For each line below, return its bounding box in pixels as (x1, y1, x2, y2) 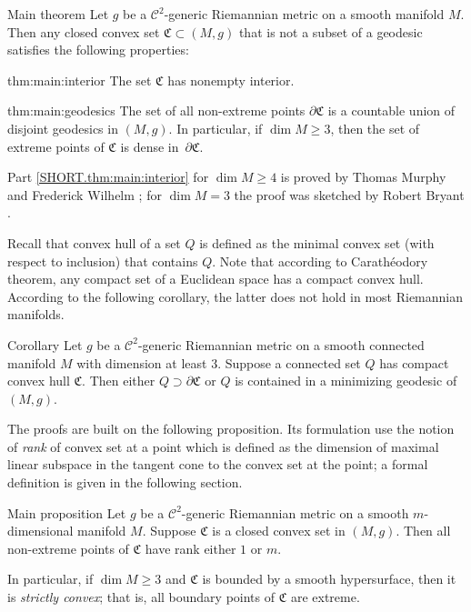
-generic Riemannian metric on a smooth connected (137, 335, 425, 354)
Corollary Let (7, 335, 83, 354)
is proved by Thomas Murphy (280, 167, 446, 186)
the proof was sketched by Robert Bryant (234, 185, 465, 204)
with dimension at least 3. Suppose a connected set (76, 353, 361, 372)
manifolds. (7, 305, 65, 324)
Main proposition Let (7, 503, 126, 522)
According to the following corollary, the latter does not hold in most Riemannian (7, 286, 464, 306)
